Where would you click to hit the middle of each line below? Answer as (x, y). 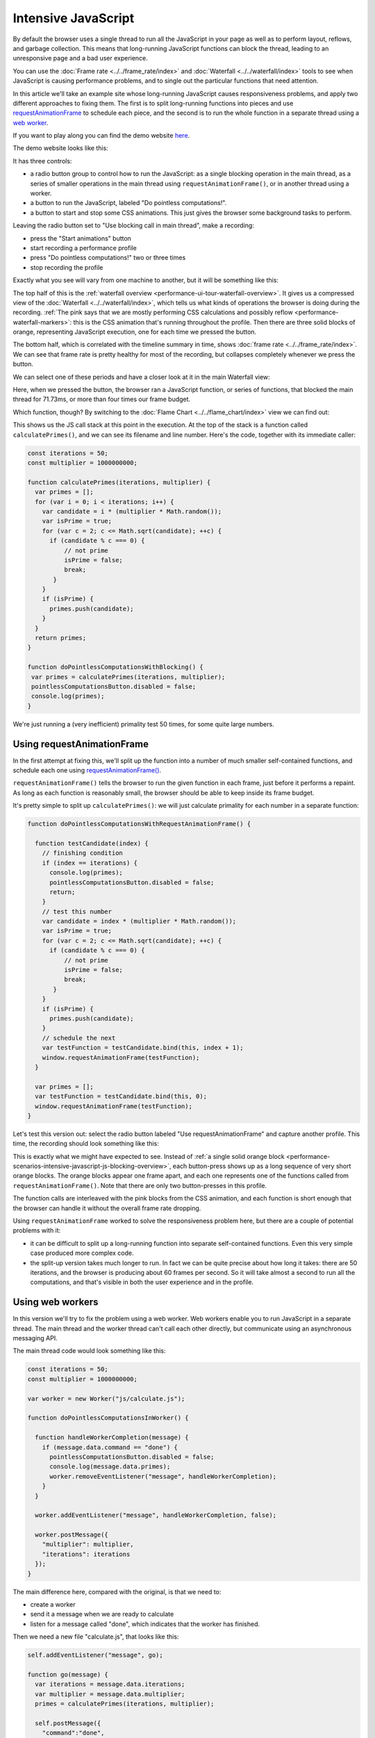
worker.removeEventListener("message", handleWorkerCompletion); (163, 1476)
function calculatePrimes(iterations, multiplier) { (119, 482)
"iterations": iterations (86, 1554)
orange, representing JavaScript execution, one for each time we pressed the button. (135, 332)
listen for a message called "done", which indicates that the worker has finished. (145, 1624)
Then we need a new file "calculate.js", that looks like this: (96, 1637)
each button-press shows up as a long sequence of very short (262, 1166)
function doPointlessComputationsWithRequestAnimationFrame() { (139, 824)
